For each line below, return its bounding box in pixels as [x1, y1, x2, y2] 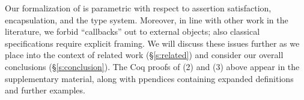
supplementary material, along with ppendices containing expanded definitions [5, 72, 294, 84]
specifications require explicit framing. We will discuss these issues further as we [5, 37, 300, 49]
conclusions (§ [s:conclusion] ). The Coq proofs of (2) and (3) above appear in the [5, 60, 300, 72]
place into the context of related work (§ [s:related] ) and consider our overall [5, 49, 284, 61]
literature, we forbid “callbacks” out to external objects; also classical [5, 25, 260, 38]
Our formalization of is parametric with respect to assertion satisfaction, [5, 2, 272, 14]
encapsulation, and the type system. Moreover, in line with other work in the [5, 13, 288, 26]
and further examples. [5, 84, 85, 96]
